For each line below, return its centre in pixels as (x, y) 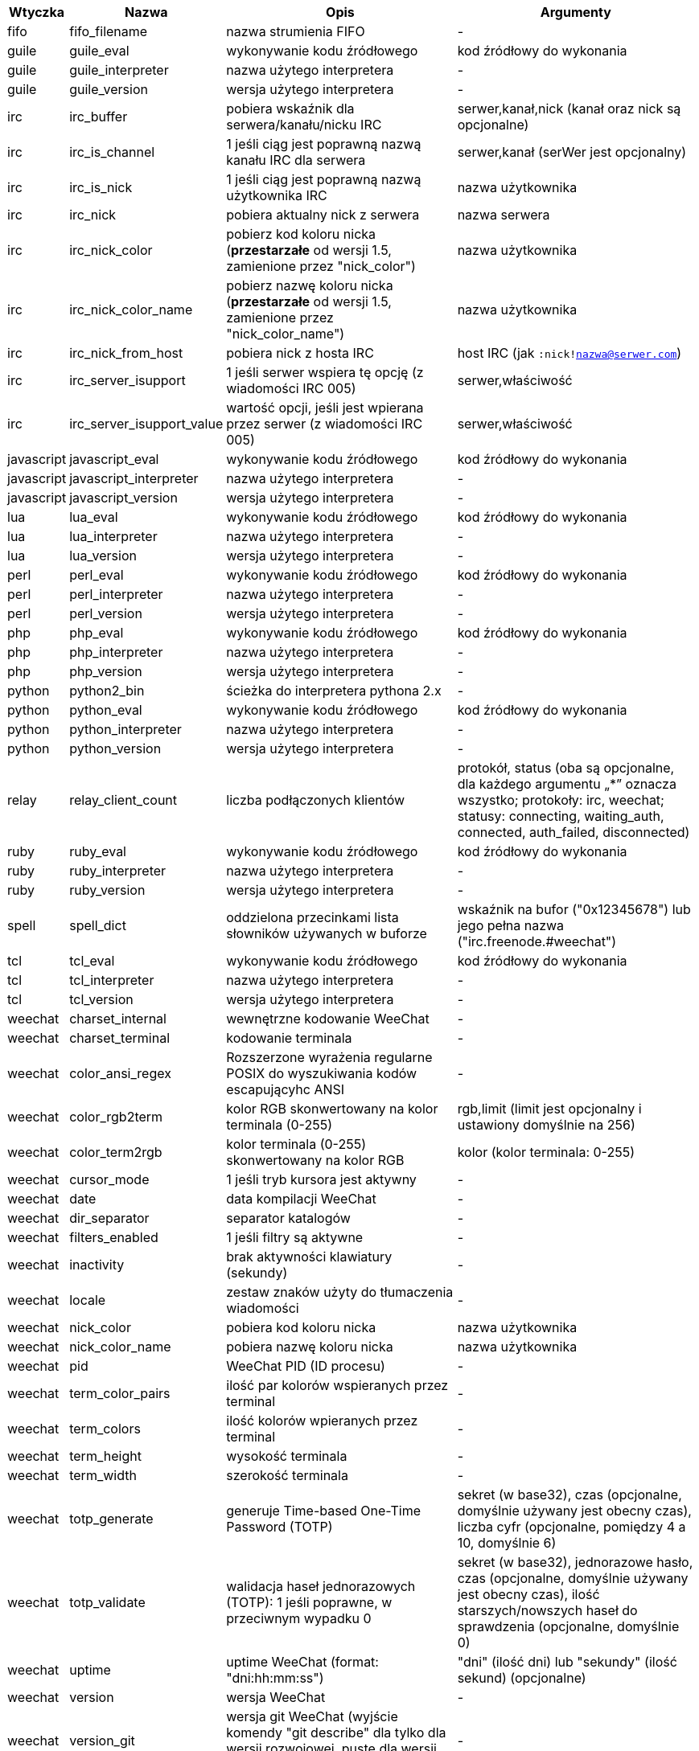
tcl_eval (92, 961)
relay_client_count (123, 800)
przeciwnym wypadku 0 (299, 1618)
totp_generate (111, 1519)
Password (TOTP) (280, 1527)
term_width (103, 1475)
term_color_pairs (120, 1393)
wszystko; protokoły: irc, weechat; (561, 800)
